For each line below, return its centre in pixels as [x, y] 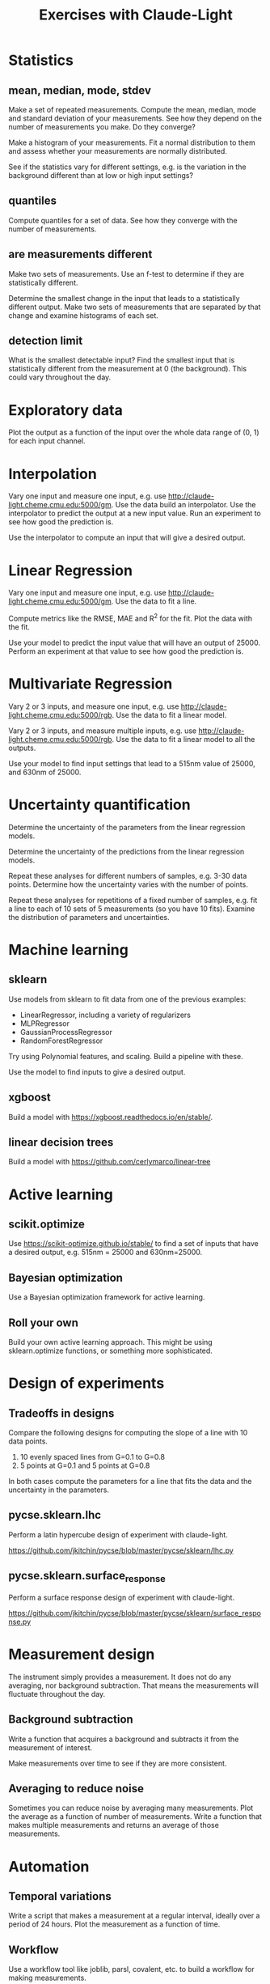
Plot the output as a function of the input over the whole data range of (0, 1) [134, 432]
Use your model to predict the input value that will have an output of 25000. [135, 642]
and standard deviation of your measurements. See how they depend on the [135, 118]
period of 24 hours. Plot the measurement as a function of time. [114, 1924]
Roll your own [44, 1323]
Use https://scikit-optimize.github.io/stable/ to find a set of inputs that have [133, 1244]
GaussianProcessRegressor [66, 1032]
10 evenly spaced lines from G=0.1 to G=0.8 [93, 1457]
